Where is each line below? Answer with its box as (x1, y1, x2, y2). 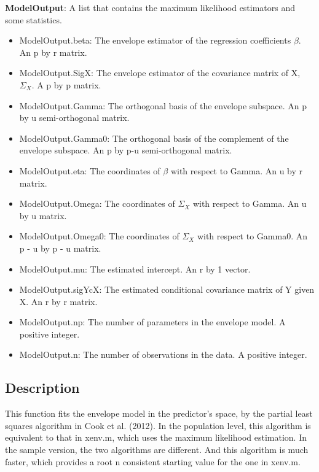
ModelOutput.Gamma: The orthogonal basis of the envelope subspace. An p (19, 99, 307, 112)
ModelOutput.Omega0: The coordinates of (19, 230, 179, 242)
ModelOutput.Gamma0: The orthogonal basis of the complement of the (19, 131, 289, 144)
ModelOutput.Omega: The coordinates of (19, 197, 175, 210)
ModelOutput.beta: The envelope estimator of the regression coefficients (19, 34, 291, 47)
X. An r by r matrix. (19, 295, 98, 308)
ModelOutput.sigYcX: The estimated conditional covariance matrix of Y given (19, 283, 315, 296)
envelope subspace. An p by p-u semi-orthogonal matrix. (19, 144, 232, 157)
